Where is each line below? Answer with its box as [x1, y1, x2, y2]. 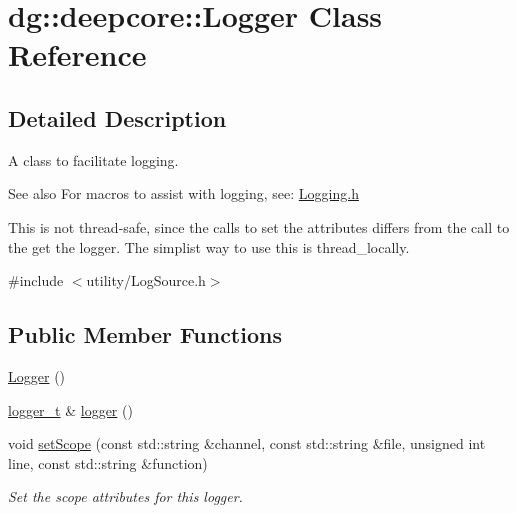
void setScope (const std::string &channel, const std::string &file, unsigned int [8, 433, 486, 454]
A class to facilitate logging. [8, 149, 179, 170]
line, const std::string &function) [8, 452, 208, 473]
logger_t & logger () [8, 399, 133, 420]
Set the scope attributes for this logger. [8, 486, 243, 507]
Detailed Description [8, 102, 227, 133]
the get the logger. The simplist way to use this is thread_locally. [8, 236, 410, 257]
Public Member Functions [8, 319, 282, 350]
